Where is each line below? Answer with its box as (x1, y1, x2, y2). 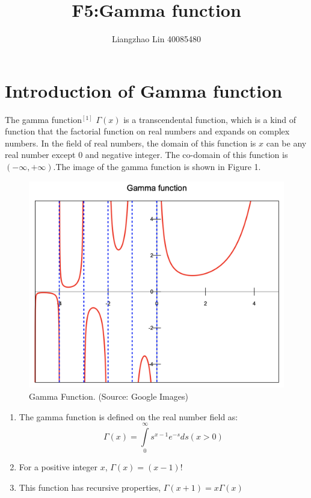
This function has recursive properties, (19, 481, 161, 493)
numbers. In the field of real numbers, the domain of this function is (5, 136, 256, 149)
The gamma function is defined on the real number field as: (19, 410, 238, 423)
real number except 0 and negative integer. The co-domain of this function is (5, 148, 288, 161)
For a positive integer (19, 461, 98, 473)
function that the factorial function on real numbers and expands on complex (5, 125, 290, 137)
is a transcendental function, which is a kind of (123, 113, 297, 125)
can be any (266, 136, 307, 149)
